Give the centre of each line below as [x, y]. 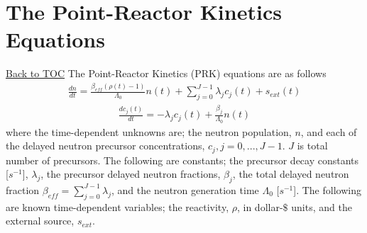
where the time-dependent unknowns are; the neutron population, [149, 131]
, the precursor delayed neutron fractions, [131, 174]
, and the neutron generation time [185, 189]
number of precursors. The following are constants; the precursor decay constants [182, 160]
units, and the [322, 206]
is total [312, 146]
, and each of [329, 131]
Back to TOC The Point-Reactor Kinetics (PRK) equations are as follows [166, 73]
